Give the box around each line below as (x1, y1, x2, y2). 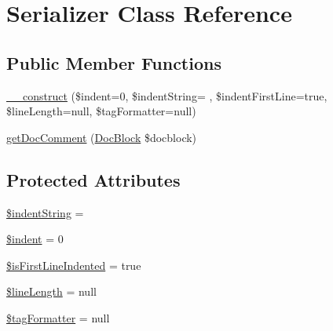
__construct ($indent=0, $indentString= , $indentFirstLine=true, (6, 87, 328, 104)
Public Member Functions (6, 50, 221, 75)
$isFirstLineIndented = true (6, 256, 141, 273)
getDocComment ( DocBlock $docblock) (6, 129, 197, 145)
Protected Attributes (6, 167, 181, 191)
